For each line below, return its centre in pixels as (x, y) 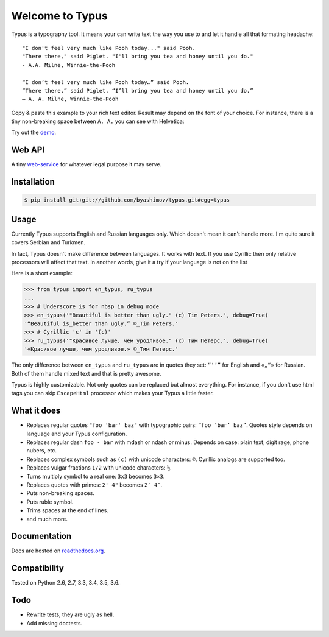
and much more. (47, 519)
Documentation (41, 536)
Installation (33, 182)
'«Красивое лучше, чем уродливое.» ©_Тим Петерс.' (101, 349)
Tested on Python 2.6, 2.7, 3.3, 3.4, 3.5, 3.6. (65, 583)
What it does (36, 411)
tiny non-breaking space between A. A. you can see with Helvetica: (98, 121)
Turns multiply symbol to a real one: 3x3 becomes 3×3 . (96, 476)
